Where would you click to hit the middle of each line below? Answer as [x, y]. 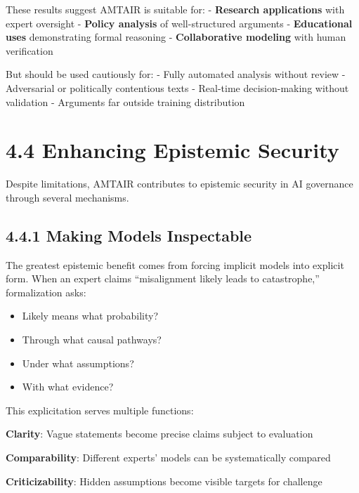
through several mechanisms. [67, 197]
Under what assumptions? [78, 363]
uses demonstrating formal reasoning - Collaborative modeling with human [176, 37]
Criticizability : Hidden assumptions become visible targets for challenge [164, 481]
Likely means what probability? [90, 316]
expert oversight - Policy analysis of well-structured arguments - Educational [179, 23]
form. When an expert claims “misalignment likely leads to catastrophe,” [163, 278]
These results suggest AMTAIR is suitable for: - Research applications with [175, 9]
